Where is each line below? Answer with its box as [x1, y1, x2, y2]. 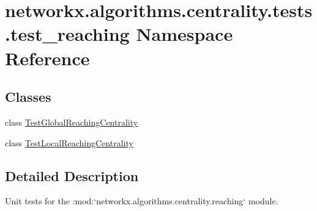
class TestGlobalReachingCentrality [5, 115, 138, 128]
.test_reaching [5, 21, 130, 46]
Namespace [136, 21, 233, 46]
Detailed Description [5, 166, 139, 185]
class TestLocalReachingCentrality [5, 136, 133, 149]
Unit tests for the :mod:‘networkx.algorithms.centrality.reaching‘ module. [5, 195, 278, 207]
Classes [5, 87, 51, 106]
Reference [5, 45, 90, 70]
